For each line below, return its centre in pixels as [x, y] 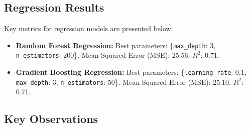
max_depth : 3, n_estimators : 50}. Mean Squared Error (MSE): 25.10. [123, 82]
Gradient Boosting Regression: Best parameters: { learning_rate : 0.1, [131, 72]
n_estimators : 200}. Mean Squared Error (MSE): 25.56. [103, 55]
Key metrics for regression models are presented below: [89, 28]
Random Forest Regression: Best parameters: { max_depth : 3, [116, 45]
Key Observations [51, 119]
